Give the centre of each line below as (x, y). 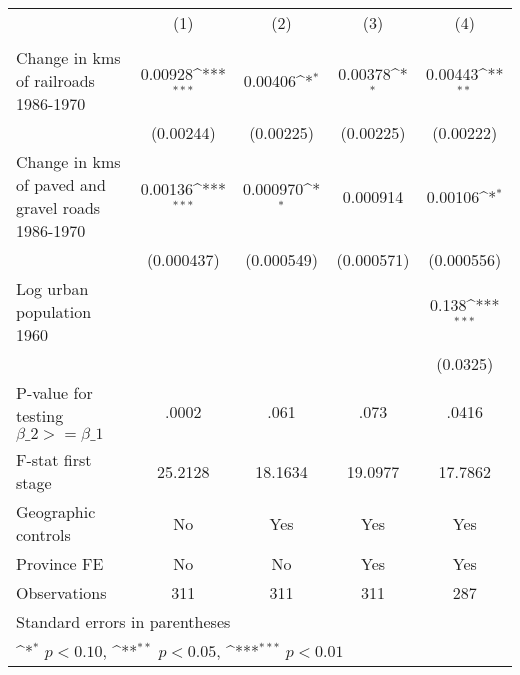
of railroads (55, 80)
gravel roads (58, 207)
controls (43, 534)
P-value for (54, 392)
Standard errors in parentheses (123, 621)
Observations (61, 592)
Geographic (56, 511)
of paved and (61, 184)
